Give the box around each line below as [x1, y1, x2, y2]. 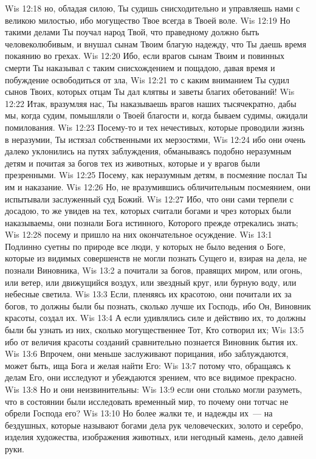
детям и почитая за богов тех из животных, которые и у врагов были [5, 156, 260, 169]
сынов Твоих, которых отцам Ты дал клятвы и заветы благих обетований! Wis [5, 85, 295, 98]
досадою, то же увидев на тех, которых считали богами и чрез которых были [5, 204, 291, 217]
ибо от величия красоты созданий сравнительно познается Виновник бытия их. [5, 335, 298, 348]
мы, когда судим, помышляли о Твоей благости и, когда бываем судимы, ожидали [5, 109, 308, 122]
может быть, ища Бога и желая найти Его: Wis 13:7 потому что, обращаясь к [5, 359, 291, 371]
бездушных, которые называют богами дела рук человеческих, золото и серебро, [5, 418, 303, 431]
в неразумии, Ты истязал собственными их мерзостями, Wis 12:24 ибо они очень [5, 133, 306, 145]
